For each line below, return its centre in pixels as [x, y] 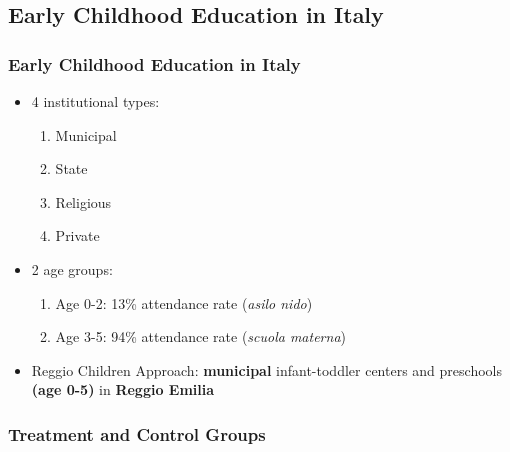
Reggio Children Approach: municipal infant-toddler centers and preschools [266, 369]
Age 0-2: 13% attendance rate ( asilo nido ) [184, 302]
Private [77, 235]
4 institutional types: [95, 101]
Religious [83, 201]
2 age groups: [72, 268]
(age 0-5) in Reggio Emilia [123, 389]
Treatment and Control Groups [137, 433]
